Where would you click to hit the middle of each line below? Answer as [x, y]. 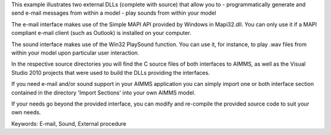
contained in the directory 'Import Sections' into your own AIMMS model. [104, 93]
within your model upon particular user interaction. [75, 53]
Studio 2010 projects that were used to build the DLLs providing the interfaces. [111, 72]
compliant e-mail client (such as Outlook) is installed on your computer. [101, 33]
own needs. [26, 112]
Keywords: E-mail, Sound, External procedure [69, 123]
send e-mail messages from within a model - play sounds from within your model [114, 13]
